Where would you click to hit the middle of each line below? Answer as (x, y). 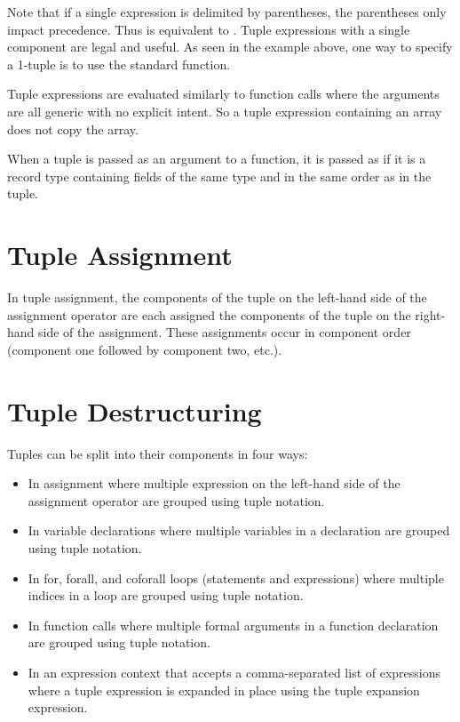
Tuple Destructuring (135, 410)
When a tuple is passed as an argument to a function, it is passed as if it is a (217, 159)
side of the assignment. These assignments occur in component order (225, 332)
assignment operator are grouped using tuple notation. (176, 500)
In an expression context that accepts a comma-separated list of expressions (234, 672)
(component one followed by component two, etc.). (145, 349)
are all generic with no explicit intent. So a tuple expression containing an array (225, 111)
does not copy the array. (73, 128)
